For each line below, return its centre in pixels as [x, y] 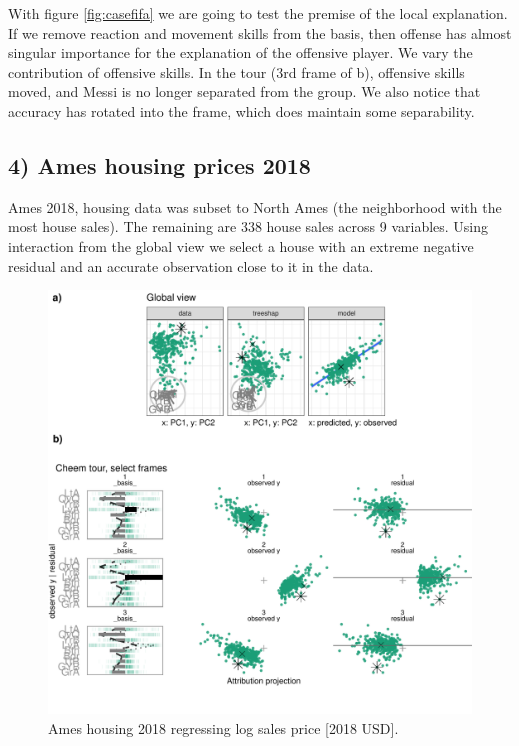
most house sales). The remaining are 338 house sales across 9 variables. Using [248, 226]
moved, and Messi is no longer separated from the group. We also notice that [244, 91]
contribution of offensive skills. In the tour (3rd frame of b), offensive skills [236, 71]
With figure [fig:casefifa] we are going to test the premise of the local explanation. [258, 13]
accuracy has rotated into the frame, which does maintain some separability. [241, 110]
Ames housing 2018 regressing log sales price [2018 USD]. [223, 727]
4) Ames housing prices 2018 [159, 164]
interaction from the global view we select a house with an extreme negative [241, 245]
